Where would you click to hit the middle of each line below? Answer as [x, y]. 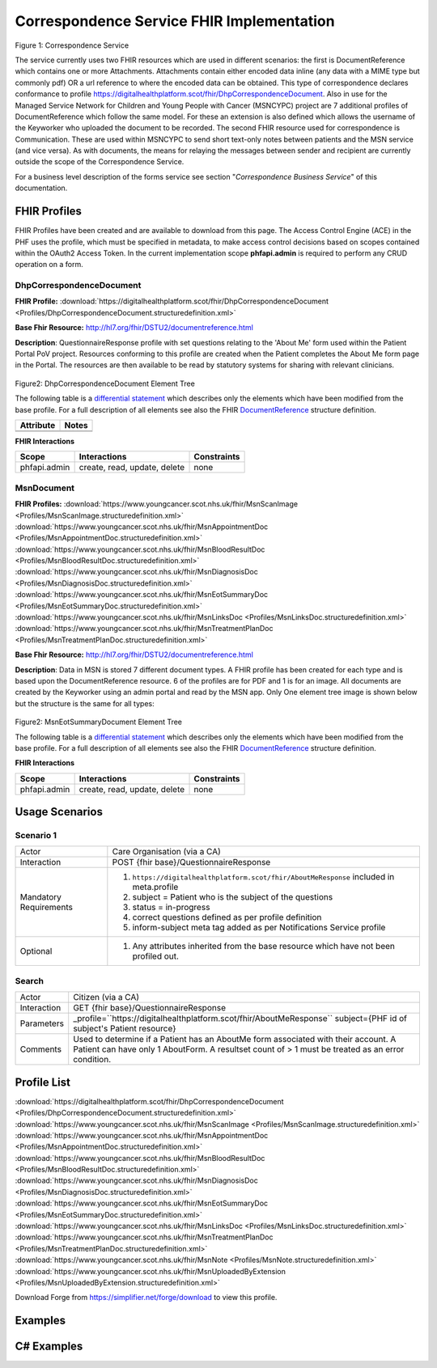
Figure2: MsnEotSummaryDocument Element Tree [98, 722]
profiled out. [156, 956]
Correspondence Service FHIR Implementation [175, 21]
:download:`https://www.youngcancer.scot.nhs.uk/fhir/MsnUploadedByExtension [151, 1271]
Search [30, 980]
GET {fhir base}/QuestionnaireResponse [150, 1008]
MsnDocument [45, 488]
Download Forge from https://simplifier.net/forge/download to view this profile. [146, 1298]
